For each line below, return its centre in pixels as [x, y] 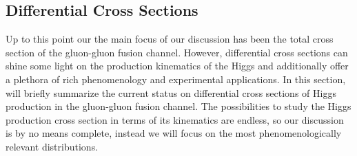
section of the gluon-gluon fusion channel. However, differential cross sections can [177, 52]
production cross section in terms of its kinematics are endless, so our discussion [175, 119]
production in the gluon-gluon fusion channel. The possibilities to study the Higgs [178, 106]
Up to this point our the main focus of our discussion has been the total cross [170, 39]
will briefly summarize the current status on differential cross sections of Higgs [171, 92]
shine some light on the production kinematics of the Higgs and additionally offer [177, 66]
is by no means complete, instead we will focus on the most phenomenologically [174, 133]
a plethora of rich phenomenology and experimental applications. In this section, [176, 79]
